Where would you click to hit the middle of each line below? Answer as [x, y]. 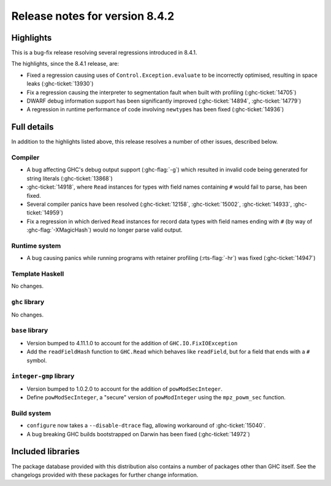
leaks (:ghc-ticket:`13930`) [60, 84]
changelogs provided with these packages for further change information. [105, 475]
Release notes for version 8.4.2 [93, 16]
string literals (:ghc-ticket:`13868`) [70, 178]
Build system [31, 413]
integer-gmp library [43, 376]
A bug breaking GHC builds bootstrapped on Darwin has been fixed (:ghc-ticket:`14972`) [139, 434]
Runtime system [36, 246]
